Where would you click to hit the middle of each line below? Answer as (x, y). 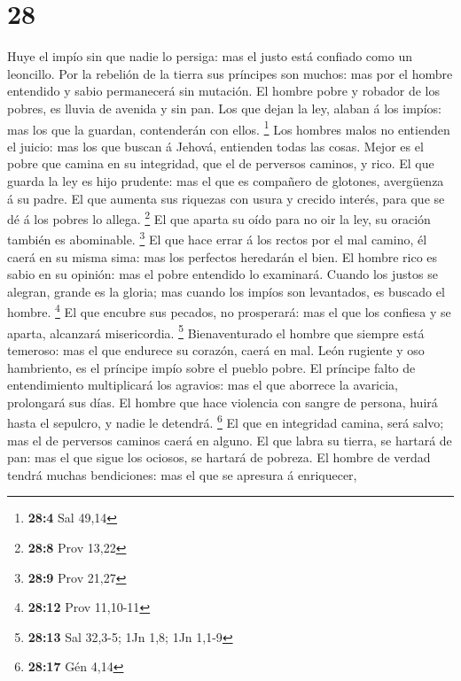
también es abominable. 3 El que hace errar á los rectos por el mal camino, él (217, 238)
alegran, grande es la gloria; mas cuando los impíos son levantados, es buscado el (226, 291)
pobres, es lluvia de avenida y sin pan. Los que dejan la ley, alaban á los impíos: (224, 108)
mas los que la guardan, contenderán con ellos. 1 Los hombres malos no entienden (229, 128)
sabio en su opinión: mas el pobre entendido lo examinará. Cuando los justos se (223, 274)
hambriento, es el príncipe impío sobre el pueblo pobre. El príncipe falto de (211, 367)
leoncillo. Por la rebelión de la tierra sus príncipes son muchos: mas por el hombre (230, 73)
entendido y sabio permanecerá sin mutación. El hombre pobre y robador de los (223, 91)
